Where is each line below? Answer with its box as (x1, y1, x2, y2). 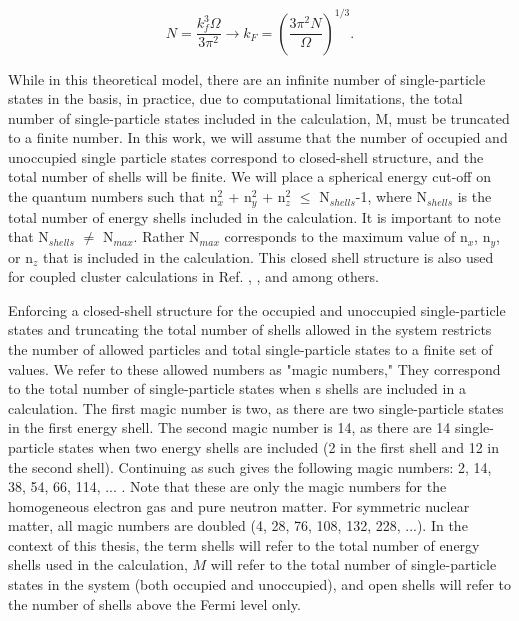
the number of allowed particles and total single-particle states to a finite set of (8, 338, 493, 359)
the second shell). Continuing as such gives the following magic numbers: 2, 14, (8, 456, 492, 477)
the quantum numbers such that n (8, 186, 218, 207)
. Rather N (133, 226, 200, 247)
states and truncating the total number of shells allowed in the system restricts (8, 319, 492, 340)
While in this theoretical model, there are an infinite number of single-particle (8, 68, 486, 89)
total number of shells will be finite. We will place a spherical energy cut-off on (8, 166, 491, 187)
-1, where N (355, 186, 427, 207)
